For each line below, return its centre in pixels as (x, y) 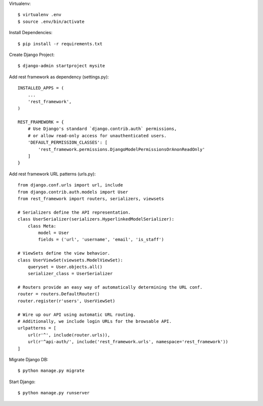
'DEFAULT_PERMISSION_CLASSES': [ (68, 143)
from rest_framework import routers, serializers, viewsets (91, 199)
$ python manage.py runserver (54, 393)
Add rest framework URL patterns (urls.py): (52, 174)
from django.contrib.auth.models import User (73, 192)
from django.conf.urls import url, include (70, 185)
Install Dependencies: (31, 33)
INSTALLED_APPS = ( (41, 88)
